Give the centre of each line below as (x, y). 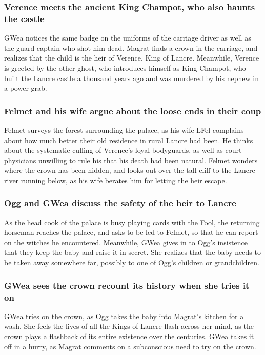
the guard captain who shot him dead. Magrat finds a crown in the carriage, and (131, 47)
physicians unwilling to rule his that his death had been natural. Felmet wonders (131, 160)
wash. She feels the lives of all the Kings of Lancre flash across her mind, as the (129, 326)
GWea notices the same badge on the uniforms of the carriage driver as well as (128, 38)
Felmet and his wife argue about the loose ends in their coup (133, 111)
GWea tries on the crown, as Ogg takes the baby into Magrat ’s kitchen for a (124, 316)
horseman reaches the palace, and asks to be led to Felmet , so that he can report (131, 232)
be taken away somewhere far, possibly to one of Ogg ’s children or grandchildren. (132, 262)
